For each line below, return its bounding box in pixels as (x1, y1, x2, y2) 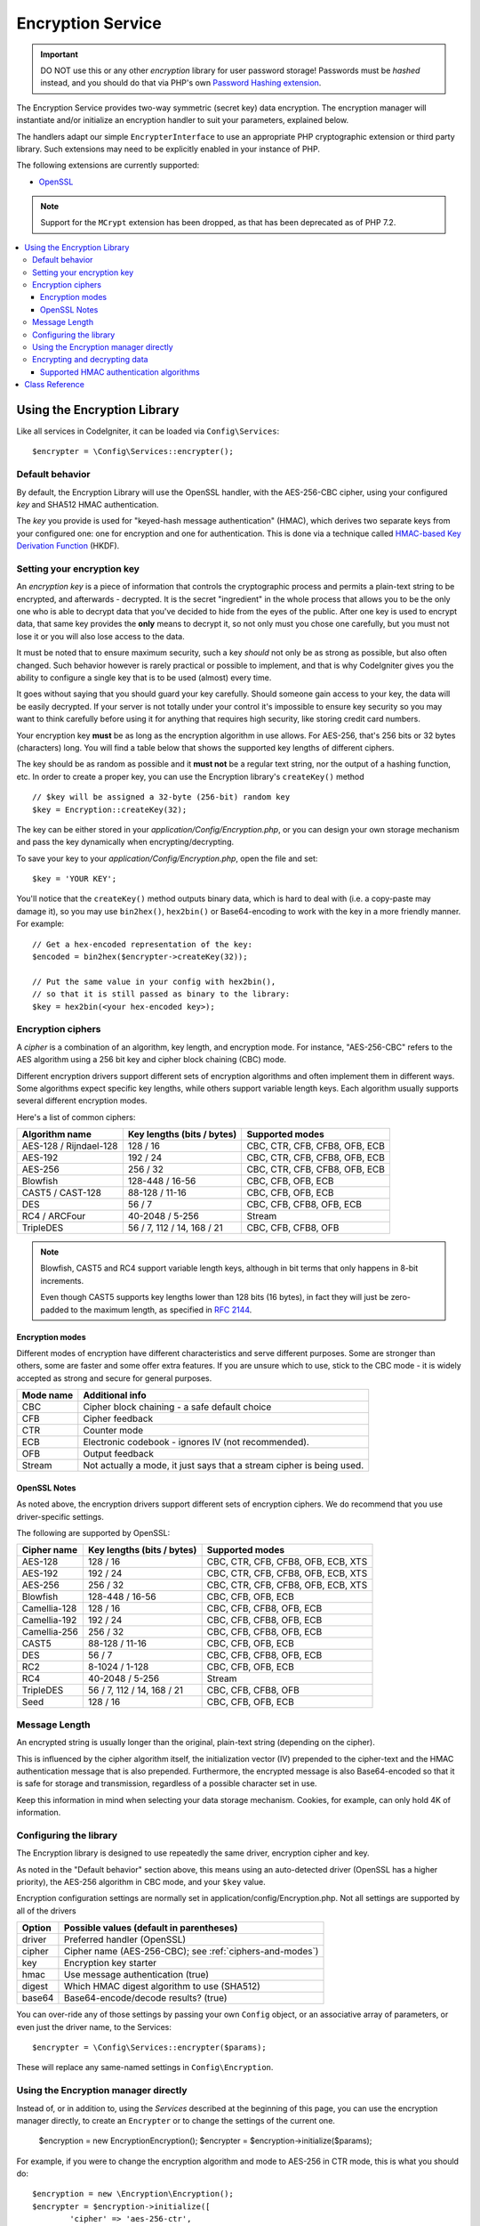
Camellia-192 (21, 1614, 77, 1627)
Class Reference (24, 379, 84, 390)
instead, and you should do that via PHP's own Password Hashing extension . (40, 77, 322, 88)
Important (40, 49, 79, 60)
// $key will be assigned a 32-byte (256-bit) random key (32, 792, 291, 802)
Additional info (83, 1389, 147, 1401)
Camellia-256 (21, 1626, 79, 1638)
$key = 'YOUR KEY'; (32, 873, 117, 884)
